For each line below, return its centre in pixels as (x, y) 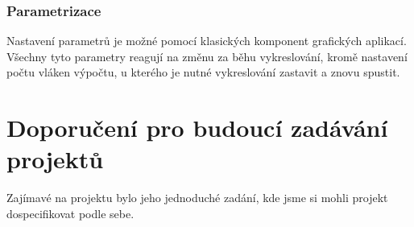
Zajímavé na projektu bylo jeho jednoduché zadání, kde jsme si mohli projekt (197, 198)
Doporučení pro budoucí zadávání (197, 128)
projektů (55, 159)
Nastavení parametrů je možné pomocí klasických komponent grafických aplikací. (207, 41)
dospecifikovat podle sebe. (70, 213)
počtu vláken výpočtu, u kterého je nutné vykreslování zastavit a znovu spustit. (203, 72)
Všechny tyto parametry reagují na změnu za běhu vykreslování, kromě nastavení (207, 56)
